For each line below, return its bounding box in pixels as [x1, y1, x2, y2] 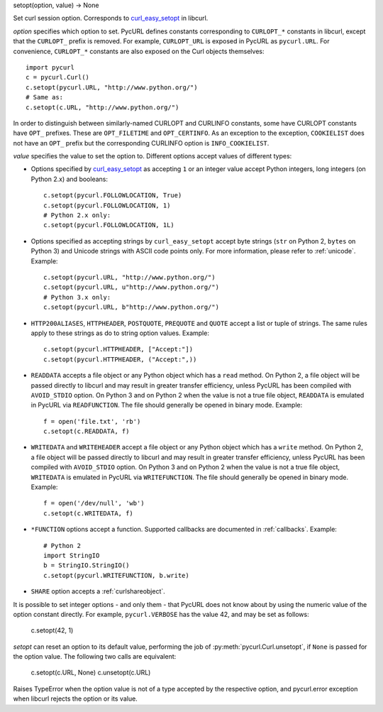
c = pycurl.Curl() [26, 73, 90, 82]
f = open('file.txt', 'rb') [43, 417, 141, 425]
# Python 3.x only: [43, 293, 111, 301]
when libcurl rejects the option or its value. [13, 694, 138, 703]
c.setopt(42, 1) [30, 626, 74, 635]
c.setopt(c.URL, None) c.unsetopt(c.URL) [30, 668, 151, 677]
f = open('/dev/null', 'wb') [43, 499, 145, 508]
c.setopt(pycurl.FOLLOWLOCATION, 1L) [43, 221, 175, 229]
